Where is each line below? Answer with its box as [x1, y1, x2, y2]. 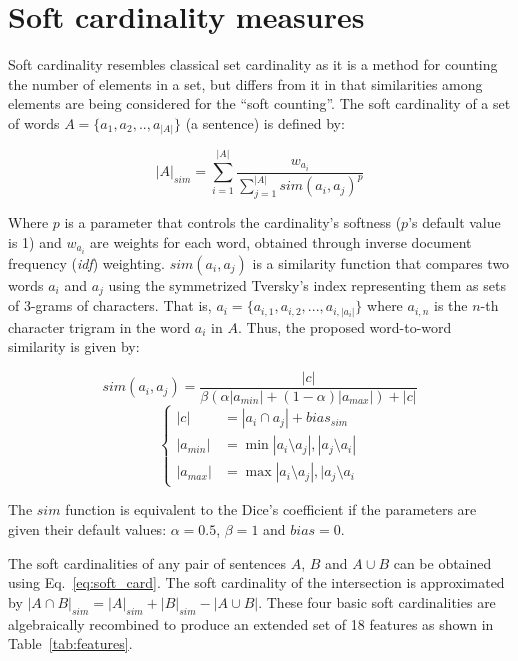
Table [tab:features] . [8, 633, 133, 654]
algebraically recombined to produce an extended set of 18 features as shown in [8, 613, 494, 634]
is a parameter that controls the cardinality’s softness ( [64, 211, 402, 232]
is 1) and [8, 231, 62, 252]
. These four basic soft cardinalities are [258, 591, 496, 612]
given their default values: [8, 519, 167, 540]
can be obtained [393, 552, 492, 573]
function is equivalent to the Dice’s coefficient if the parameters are [65, 499, 477, 520]
